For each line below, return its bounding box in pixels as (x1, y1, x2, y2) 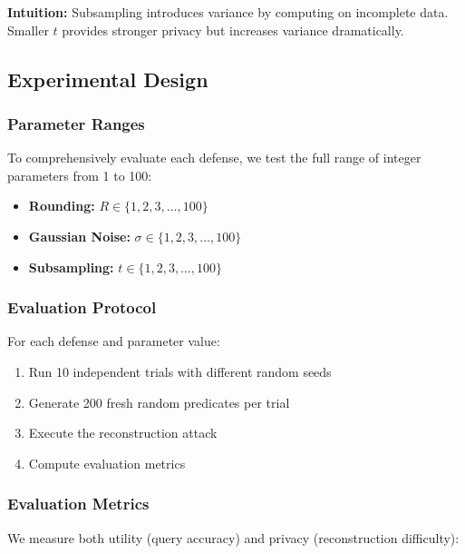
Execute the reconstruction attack (28, 423, 218, 442)
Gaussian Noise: (28, 226, 131, 245)
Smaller (7, 20, 49, 39)
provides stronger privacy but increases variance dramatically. (62, 20, 404, 39)
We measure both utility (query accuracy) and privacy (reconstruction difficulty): (7, 528, 460, 547)
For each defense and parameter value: (7, 331, 220, 351)
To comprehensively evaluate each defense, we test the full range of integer (7, 148, 421, 167)
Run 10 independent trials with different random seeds (28, 361, 332, 381)
